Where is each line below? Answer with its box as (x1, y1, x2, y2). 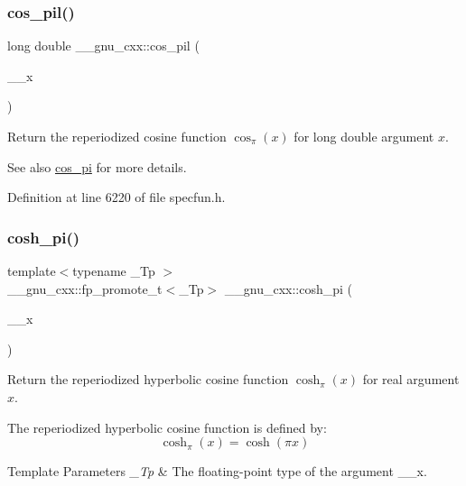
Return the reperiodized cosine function (7, 127, 227, 145)
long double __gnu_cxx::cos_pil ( (7, 36, 200, 55)
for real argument (362, 370, 460, 389)
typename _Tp (72, 261, 155, 280)
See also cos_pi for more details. (7, 157, 187, 176)
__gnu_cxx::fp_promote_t (7, 279, 163, 298)
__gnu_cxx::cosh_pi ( (224, 279, 353, 298)
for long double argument (294, 127, 434, 145)
